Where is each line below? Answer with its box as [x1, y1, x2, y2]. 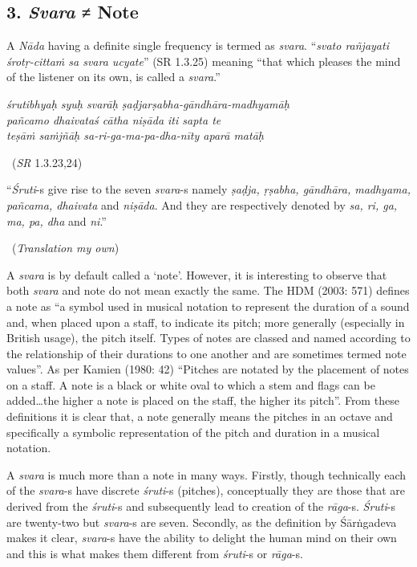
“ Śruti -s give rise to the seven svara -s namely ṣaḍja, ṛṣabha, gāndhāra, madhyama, [6, 181, 411, 198]
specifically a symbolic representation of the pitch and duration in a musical [6, 423, 380, 440]
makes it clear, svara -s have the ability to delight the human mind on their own [6, 529, 397, 546]
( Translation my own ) [11, 239, 119, 256]
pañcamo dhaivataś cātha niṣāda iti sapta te [6, 111, 221, 128]
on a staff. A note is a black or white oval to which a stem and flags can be [6, 376, 375, 393]
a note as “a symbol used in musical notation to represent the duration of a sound [6, 297, 410, 314]
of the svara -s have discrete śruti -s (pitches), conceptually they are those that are [6, 482, 405, 499]
